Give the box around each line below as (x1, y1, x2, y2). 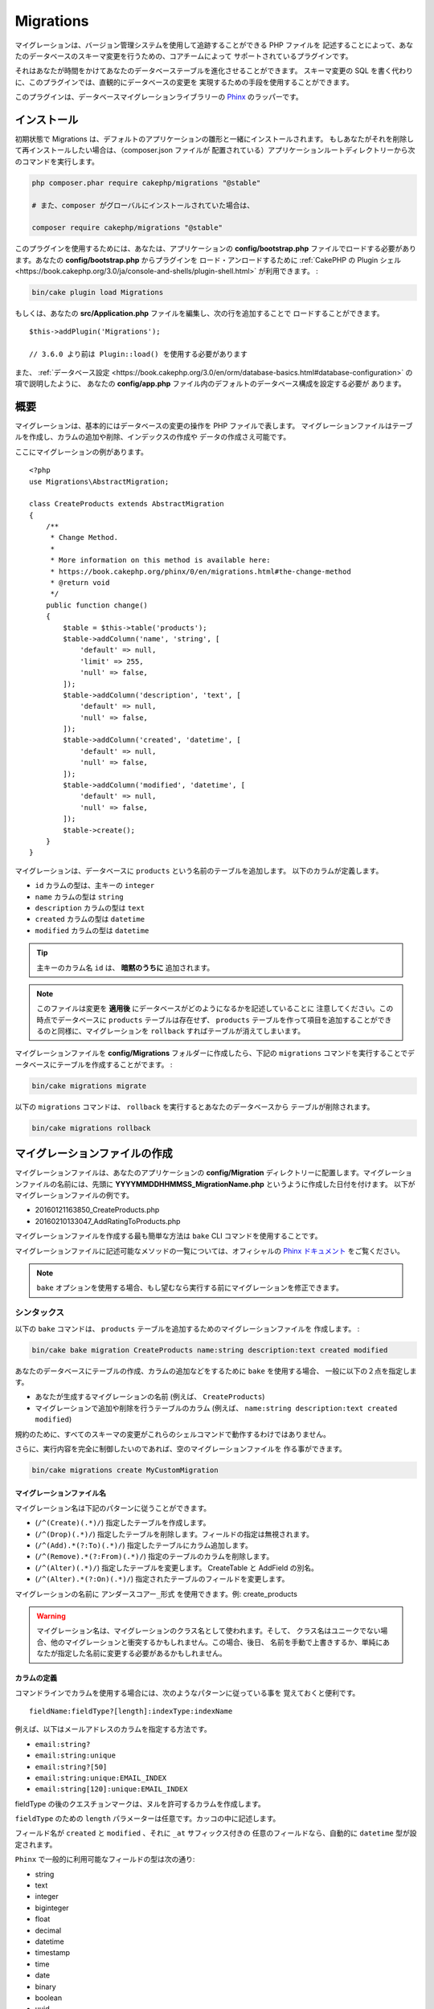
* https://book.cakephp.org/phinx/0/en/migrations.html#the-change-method (50, 567, 351, 576)
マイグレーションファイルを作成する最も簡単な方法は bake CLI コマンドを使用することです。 (14, 1231, 322, 1241)
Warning (36, 1611, 66, 1621)
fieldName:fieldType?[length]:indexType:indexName (29, 1706, 233, 1716)
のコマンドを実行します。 (14, 157, 100, 166)
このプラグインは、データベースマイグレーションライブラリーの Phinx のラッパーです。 (14, 92, 303, 102)
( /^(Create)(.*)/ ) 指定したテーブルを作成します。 (35, 1518, 211, 1528)
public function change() (45, 600, 149, 610)
